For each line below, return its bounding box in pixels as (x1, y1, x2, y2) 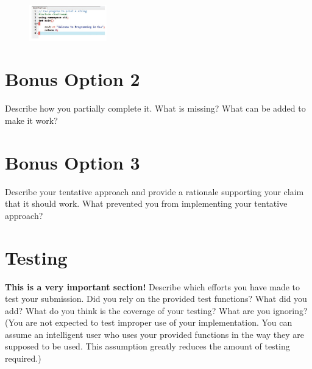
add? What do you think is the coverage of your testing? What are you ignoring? (5, 304, 308, 317)
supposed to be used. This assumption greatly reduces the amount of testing (5, 340, 290, 353)
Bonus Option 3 (5, 149, 140, 174)
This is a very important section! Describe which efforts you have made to (5, 280, 300, 293)
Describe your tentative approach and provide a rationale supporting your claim (5, 185, 304, 198)
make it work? (5, 113, 58, 126)
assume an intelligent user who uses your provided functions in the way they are (5, 328, 304, 340)
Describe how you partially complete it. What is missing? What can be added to (5, 102, 306, 115)
